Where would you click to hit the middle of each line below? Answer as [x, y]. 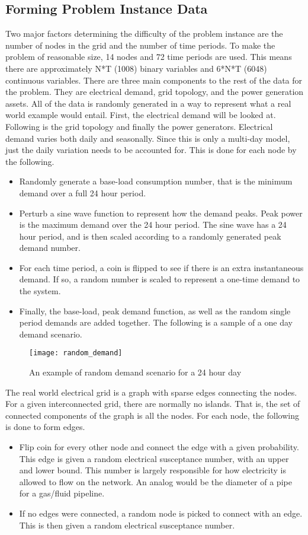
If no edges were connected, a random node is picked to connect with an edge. [161, 513]
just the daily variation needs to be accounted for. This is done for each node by [151, 150]
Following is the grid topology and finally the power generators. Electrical [139, 126]
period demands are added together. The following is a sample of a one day [156, 322]
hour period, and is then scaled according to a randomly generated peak [150, 236]
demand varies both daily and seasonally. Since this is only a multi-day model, [148, 138]
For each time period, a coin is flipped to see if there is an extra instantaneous [161, 267]
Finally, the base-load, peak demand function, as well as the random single [155, 311]
